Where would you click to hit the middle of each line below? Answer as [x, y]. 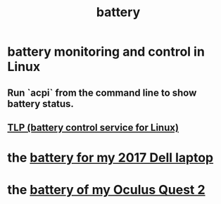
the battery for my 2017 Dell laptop [110, 158]
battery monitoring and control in [106, 52]
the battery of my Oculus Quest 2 [106, 190]
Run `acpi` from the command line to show [102, 93]
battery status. [40, 104]
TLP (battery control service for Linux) [93, 127]
